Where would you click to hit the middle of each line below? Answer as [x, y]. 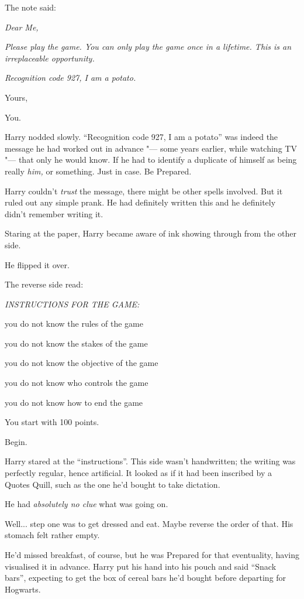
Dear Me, [22, 27]
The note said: [30, 7]
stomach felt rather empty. [52, 535]
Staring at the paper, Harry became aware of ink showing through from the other [151, 233]
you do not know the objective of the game [82, 363]
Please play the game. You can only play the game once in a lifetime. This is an [148, 47]
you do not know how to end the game [74, 402]
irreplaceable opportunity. [50, 58]
